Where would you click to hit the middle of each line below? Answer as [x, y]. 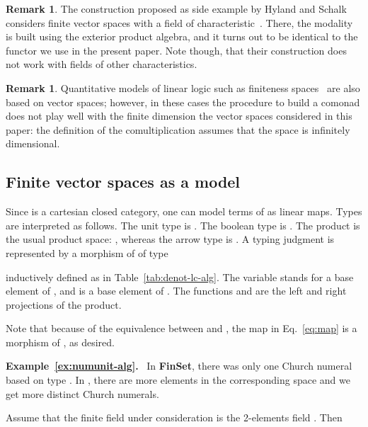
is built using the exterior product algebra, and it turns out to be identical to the [182, 36]
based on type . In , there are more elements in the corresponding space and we [178, 380]
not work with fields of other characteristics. [102, 64]
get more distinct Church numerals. [82, 393]
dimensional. [33, 143]
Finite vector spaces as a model [123, 182]
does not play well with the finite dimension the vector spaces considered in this [179, 116]
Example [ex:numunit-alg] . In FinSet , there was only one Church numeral [179, 366]
